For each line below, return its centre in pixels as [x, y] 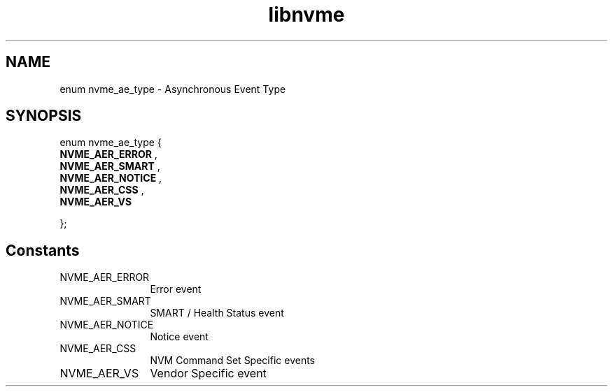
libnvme [306, 15]
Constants [43, 250]
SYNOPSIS [44, 116]
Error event [176, 289]
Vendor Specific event [208, 373]
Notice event [179, 337]
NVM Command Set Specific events [232, 361]
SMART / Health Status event [217, 313]
